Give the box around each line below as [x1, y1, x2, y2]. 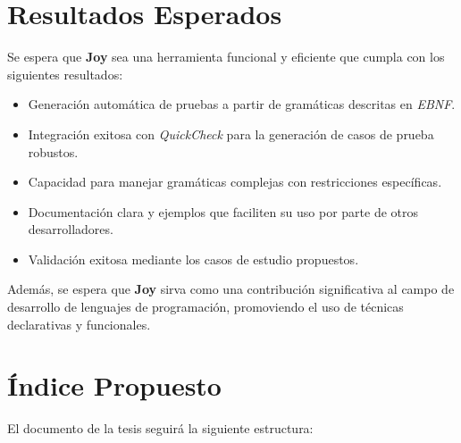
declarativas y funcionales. [7, 314, 151, 333]
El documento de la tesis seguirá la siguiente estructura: [7, 419, 314, 438]
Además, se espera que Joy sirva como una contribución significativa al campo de [7, 280, 455, 298]
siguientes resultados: [7, 64, 123, 83]
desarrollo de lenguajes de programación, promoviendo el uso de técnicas [7, 297, 404, 316]
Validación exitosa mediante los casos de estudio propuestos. [28, 249, 359, 268]
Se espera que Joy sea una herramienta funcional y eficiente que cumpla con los [7, 47, 445, 66]
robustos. [28, 142, 79, 161]
